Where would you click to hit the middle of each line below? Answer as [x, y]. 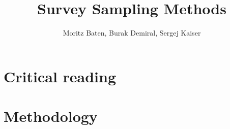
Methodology [51, 116]
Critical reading [60, 76]
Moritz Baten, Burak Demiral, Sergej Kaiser [132, 33]
